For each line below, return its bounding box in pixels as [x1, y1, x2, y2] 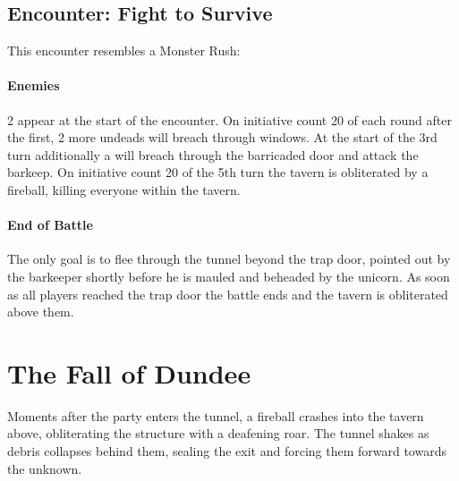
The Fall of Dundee [7, 354, 251, 391]
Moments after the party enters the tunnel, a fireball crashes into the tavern [7, 406, 424, 425]
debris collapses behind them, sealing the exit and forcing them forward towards [7, 442, 446, 460]
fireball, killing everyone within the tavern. [7, 180, 241, 198]
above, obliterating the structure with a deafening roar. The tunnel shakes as [7, 424, 429, 443]
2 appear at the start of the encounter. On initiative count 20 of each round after [7, 110, 452, 129]
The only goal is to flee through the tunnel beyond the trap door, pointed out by [7, 249, 451, 268]
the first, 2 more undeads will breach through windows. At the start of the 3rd [7, 128, 438, 147]
